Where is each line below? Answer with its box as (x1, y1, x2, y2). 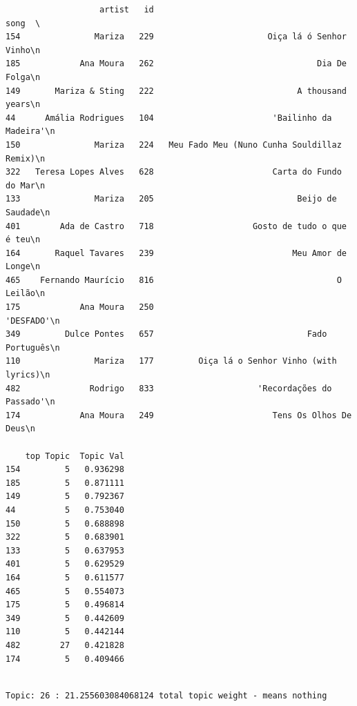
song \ (6, 18, 41, 28)
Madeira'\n (6, 126, 55, 137)
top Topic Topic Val (25, 451, 124, 461)
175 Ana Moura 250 (6, 302, 154, 313)
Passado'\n (6, 397, 55, 407)
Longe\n (6, 262, 41, 272)
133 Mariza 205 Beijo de (6, 194, 337, 204)
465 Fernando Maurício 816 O (6, 275, 342, 285)
